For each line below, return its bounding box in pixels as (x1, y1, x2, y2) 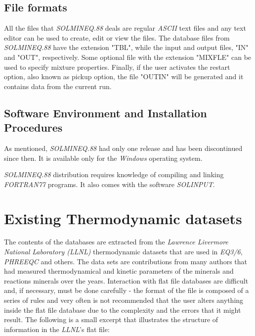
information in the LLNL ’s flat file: (4, 324, 110, 334)
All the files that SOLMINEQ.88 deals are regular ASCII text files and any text (4, 23, 246, 33)
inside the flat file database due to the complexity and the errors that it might (4, 304, 241, 315)
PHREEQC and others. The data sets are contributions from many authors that (4, 256, 247, 266)
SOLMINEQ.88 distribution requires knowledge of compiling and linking (4, 169, 224, 180)
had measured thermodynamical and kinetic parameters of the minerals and (4, 266, 234, 276)
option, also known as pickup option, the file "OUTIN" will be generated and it (4, 71, 244, 82)
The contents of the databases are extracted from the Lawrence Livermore (4, 237, 228, 247)
